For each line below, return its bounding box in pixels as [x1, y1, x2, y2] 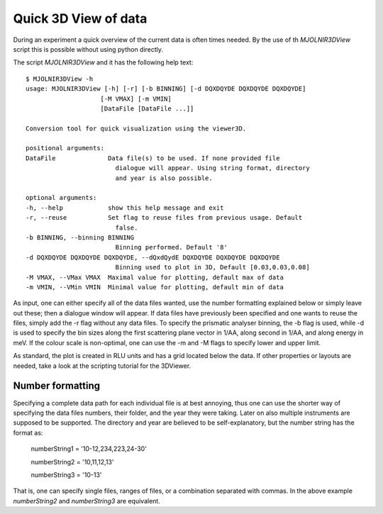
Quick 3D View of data [13, 11, 148, 26]
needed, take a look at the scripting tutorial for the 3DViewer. [13, 362, 191, 370]
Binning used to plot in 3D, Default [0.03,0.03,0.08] [115, 263, 310, 272]
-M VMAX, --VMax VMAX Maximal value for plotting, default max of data [26, 273, 284, 281]
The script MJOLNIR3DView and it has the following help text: [13, 58, 194, 67]
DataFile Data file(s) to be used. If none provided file [26, 154, 280, 162]
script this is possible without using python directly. [13, 45, 163, 53]
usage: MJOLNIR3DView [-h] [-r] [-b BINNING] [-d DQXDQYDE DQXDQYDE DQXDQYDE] [26, 85, 306, 93]
